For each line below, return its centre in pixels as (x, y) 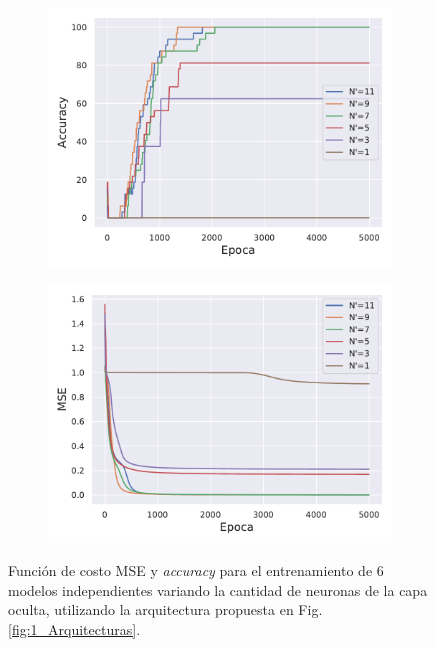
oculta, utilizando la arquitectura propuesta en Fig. (165, 609)
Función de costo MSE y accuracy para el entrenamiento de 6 (196, 570)
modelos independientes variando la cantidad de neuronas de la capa (218, 589)
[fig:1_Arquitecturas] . (74, 628)
